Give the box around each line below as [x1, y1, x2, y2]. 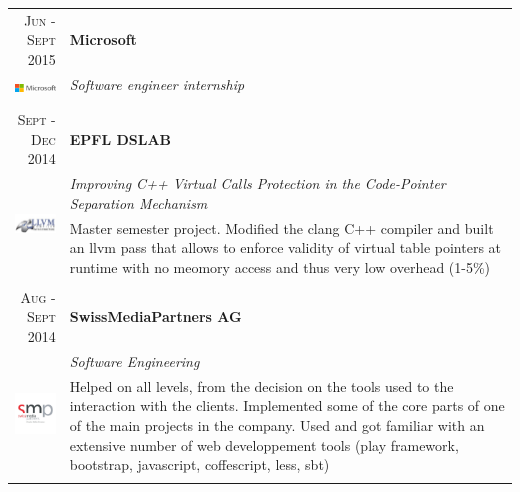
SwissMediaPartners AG [69, 306, 242, 327]
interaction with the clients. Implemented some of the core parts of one [69, 395, 505, 416]
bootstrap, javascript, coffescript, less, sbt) [69, 454, 330, 475]
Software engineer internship [69, 73, 245, 94]
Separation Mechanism [69, 192, 208, 213]
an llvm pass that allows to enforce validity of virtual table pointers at [69, 237, 502, 258]
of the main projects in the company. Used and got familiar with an [69, 414, 485, 435]
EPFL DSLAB [69, 128, 172, 149]
